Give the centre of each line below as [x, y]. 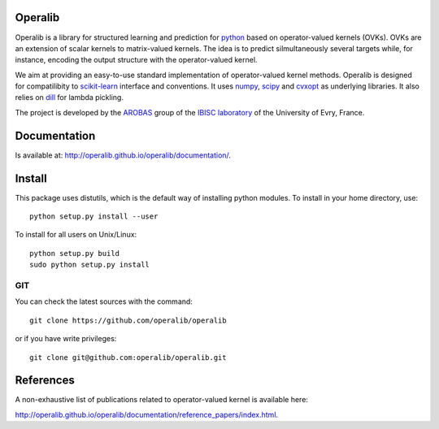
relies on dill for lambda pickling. [69, 97]
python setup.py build [75, 253]
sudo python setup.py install [90, 265]
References [45, 381]
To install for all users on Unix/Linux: [76, 235]
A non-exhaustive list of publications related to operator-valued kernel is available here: [162, 400]
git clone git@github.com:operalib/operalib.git [128, 357]
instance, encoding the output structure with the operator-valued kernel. [136, 60]
